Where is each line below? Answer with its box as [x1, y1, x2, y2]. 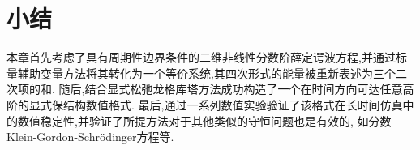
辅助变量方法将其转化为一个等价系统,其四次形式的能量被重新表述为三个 [17, 64, 396, 81]
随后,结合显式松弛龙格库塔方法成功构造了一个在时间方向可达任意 [58, 80, 403, 97]
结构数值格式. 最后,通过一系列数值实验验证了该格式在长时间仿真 [62, 96, 403, 113]
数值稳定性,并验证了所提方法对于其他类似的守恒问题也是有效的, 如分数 [17, 112, 392, 129]
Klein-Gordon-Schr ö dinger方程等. [6, 128, 174, 145]
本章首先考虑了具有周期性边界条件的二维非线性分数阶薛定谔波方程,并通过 [6, 49, 396, 66]
